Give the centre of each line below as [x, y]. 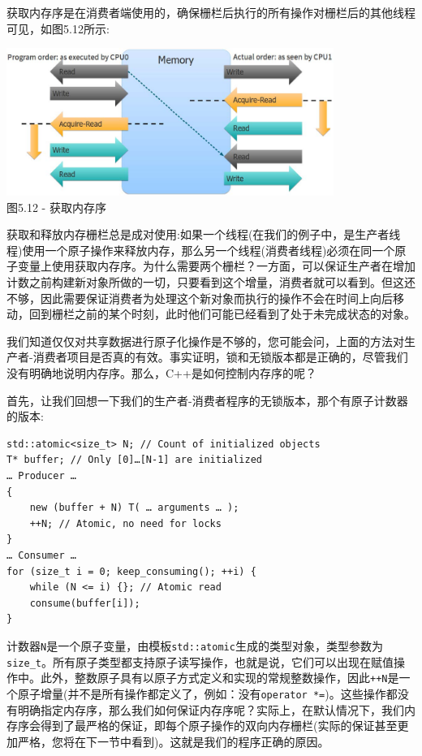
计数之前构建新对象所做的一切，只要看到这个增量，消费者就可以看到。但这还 [211, 282]
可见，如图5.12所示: [58, 28]
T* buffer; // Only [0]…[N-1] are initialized [134, 460]
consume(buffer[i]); [85, 603]
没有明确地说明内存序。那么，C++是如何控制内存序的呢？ [161, 373]
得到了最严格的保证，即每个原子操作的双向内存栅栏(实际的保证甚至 [219, 726]
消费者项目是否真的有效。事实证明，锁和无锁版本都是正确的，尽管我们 [220, 357]
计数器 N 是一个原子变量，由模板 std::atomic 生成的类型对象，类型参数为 [195, 645]
